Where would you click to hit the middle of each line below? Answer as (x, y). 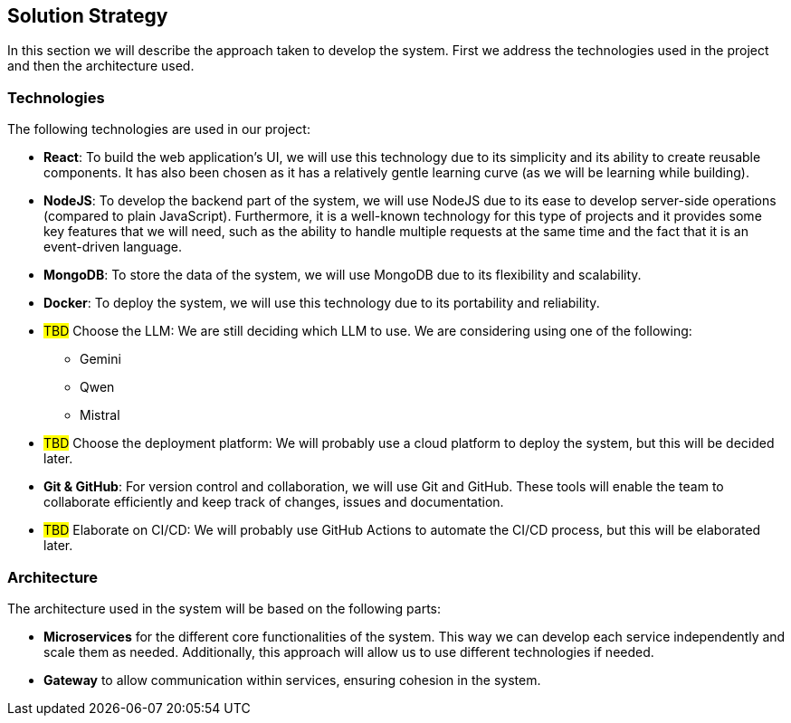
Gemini (100, 359)
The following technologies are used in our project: (159, 129)
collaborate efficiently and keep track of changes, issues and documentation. (274, 502)
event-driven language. (113, 247)
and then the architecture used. (101, 66)
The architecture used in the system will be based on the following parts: (224, 608)
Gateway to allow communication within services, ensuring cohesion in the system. (292, 680)
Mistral (100, 415)
